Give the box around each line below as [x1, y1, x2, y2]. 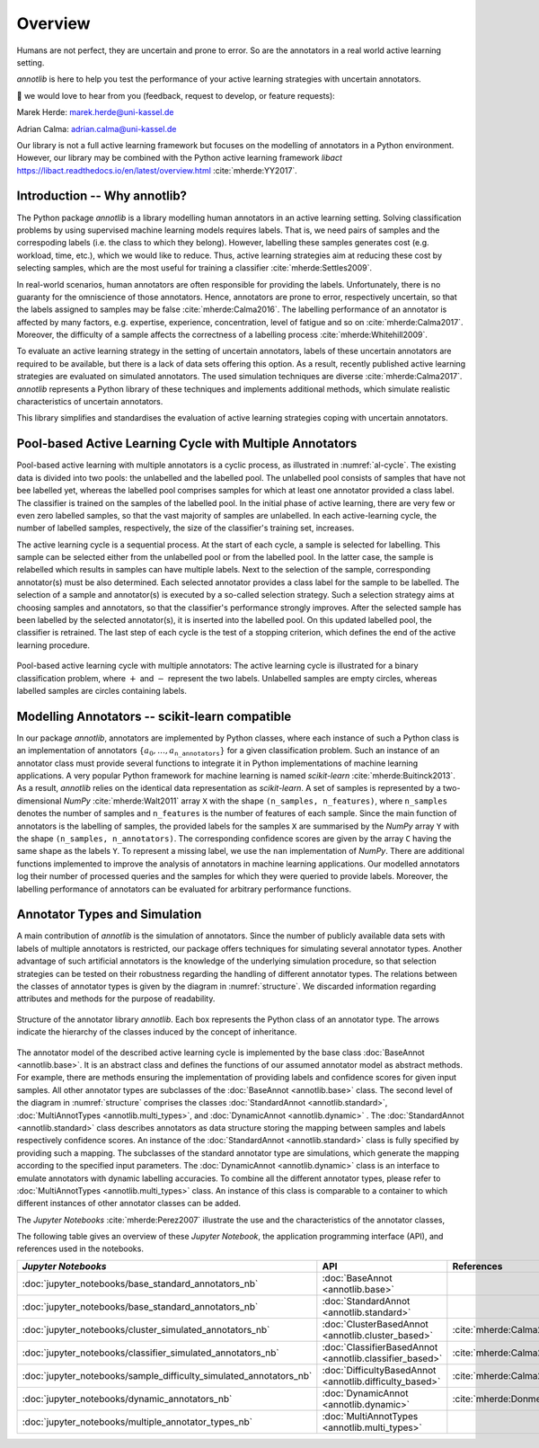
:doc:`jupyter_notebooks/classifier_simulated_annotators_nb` [22, 1346, 279, 1359]
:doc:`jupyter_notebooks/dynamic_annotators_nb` [22, 1392, 233, 1405]
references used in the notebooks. [16, 1243, 144, 1254]
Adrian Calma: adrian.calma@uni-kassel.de [16, 123, 177, 134]
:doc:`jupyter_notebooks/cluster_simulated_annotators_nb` [22, 1323, 270, 1336]
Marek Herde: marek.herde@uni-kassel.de [16, 107, 174, 118]
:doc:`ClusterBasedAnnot [322, 1318, 429, 1330]
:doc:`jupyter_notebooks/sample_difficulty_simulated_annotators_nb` [22, 1369, 313, 1381]
